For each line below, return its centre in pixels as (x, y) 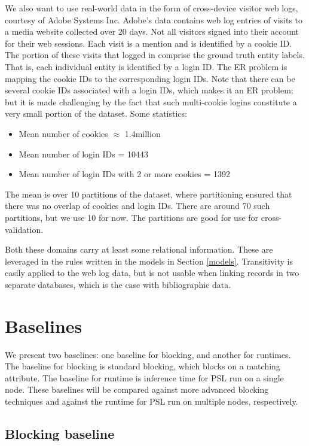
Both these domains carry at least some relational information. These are (139, 249)
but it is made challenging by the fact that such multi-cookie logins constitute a (151, 101)
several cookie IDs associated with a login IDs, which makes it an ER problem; (149, 90)
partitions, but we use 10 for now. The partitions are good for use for (132, 217)
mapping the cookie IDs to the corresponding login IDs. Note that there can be (150, 78)
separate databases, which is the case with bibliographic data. (118, 284)
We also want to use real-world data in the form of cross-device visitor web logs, (152, 8)
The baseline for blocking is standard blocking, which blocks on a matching (143, 366)
